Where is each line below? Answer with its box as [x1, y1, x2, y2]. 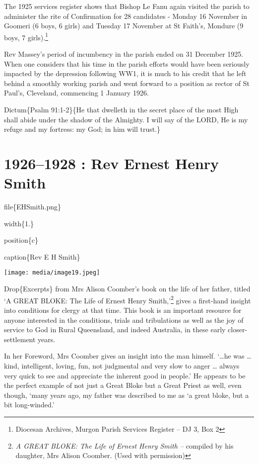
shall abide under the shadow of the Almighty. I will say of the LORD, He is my [4, 114, 248, 124]
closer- [228, 324, 248, 335]
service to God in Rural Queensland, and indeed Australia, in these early [4, 324, 226, 335]
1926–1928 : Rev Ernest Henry [4, 153, 219, 173]
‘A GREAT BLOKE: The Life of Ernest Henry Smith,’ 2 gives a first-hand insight [4, 293, 251, 305]
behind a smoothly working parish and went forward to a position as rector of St [4, 78, 250, 88]
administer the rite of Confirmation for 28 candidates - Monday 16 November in [4, 10, 247, 21]
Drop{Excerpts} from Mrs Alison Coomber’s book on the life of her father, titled [4, 283, 251, 294]
